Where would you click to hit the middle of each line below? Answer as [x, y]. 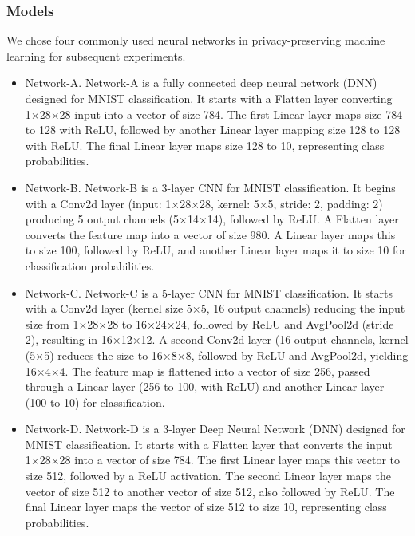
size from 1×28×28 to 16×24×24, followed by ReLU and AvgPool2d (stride [209, 323]
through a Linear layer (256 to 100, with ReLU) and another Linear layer [205, 386]
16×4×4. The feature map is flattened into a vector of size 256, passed [198, 370]
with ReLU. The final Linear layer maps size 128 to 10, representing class [205, 145]
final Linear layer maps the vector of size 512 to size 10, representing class [206, 507]
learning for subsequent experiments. [96, 55]
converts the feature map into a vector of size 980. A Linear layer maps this [210, 234]
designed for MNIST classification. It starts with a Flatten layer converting [209, 98]
